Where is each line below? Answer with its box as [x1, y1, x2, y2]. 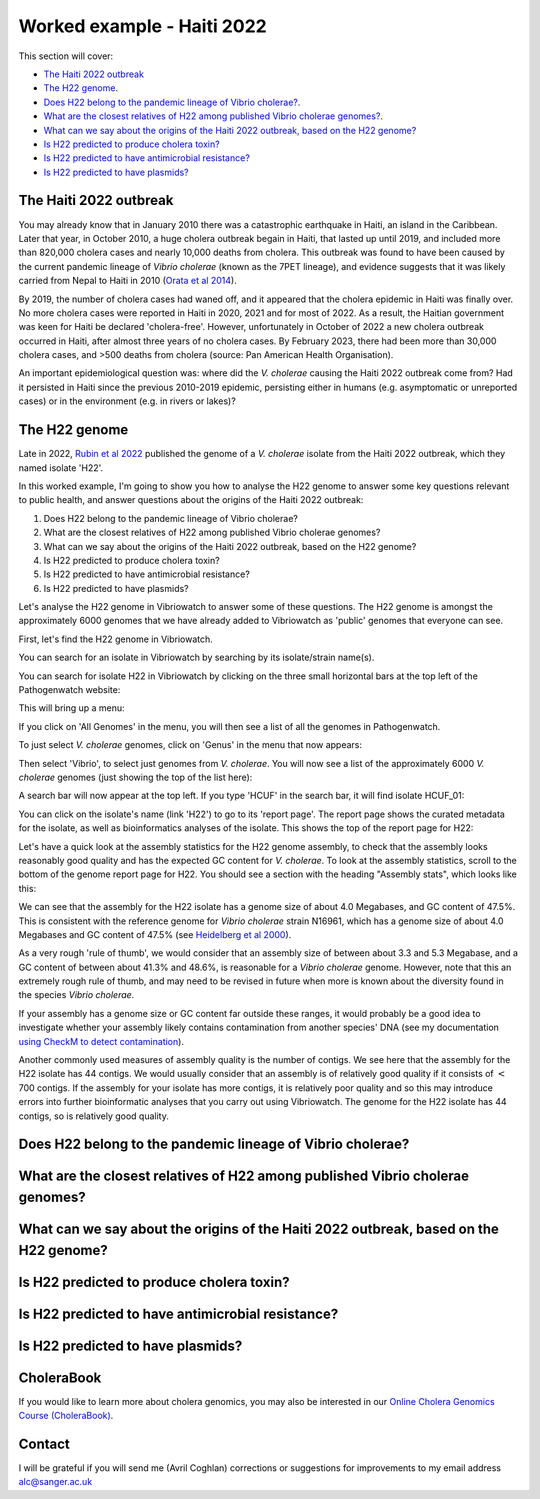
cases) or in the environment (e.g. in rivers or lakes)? [18, 395, 237, 407]
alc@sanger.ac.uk [18, 1476, 93, 1488]
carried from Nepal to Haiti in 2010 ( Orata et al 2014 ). [18, 275, 237, 287]
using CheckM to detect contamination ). [18, 1035, 185, 1047]
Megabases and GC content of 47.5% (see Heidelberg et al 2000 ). [18, 928, 292, 940]
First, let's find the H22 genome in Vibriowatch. [18, 633, 214, 645]
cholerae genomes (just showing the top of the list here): [18, 771, 253, 783]
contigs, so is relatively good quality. [18, 1110, 169, 1122]
